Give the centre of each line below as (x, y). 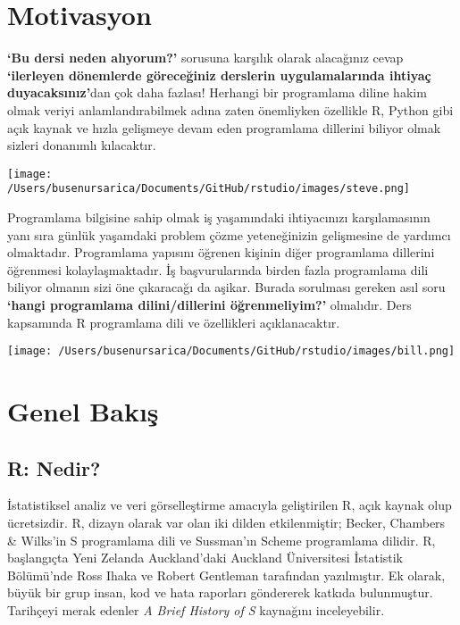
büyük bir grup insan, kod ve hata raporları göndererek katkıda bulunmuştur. (220, 592)
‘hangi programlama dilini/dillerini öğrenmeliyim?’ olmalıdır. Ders (209, 304)
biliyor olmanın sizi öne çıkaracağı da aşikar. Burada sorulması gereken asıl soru (226, 287)
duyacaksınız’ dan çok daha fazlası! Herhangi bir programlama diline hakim (217, 92)
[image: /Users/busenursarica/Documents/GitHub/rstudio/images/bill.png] (231, 351)
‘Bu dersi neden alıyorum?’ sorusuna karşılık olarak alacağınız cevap (205, 58)
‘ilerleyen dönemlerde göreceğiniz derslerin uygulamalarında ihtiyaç (219, 75)
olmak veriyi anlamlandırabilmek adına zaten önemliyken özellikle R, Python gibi (230, 109)
